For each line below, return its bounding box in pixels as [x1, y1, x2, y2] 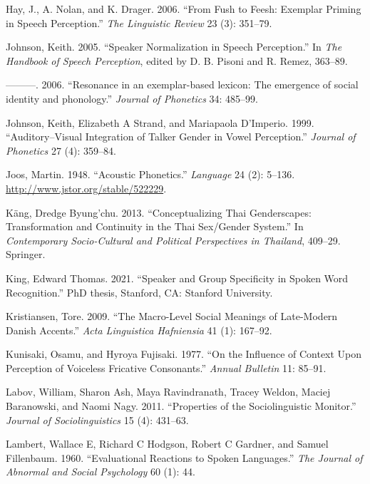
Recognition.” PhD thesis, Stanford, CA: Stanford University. [6, 284, 273, 299]
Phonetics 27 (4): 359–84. [6, 143, 116, 158]
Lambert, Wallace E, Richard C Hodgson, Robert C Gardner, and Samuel [6, 436, 329, 451]
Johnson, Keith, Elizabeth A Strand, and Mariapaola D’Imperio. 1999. [6, 115, 314, 130]
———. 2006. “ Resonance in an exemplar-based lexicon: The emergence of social [6, 77, 359, 92]
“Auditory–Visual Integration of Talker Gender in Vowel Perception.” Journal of [6, 129, 356, 144]
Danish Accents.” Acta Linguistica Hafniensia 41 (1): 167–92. [6, 322, 272, 337]
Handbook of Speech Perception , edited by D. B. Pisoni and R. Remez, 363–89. [6, 53, 348, 68]
